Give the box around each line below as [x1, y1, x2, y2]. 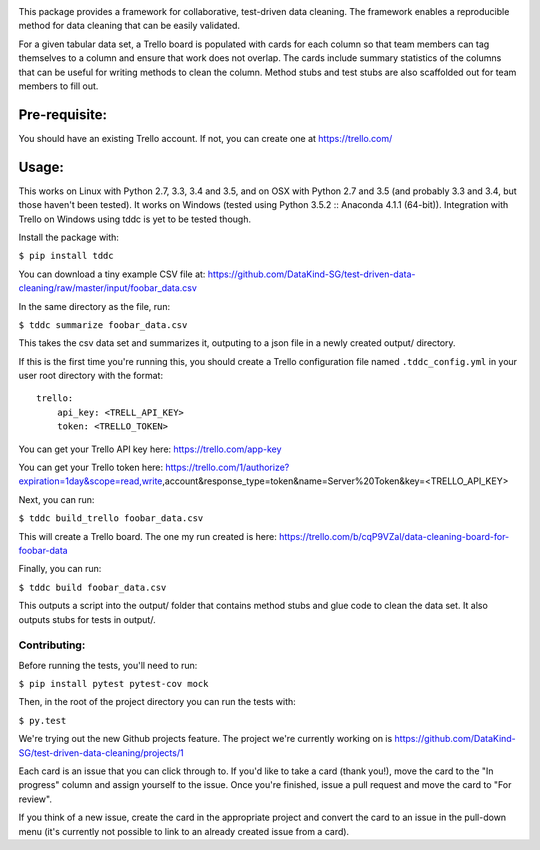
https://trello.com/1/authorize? [165, 461, 290, 474]
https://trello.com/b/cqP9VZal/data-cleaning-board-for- [278, 530, 510, 542]
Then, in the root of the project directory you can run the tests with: [18, 696, 297, 708]
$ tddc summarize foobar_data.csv [18, 319, 188, 330]
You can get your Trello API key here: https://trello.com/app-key [18, 443, 282, 455]
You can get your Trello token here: [18, 461, 164, 474]
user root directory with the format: [18, 370, 164, 382]
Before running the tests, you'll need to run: [18, 659, 198, 671]
